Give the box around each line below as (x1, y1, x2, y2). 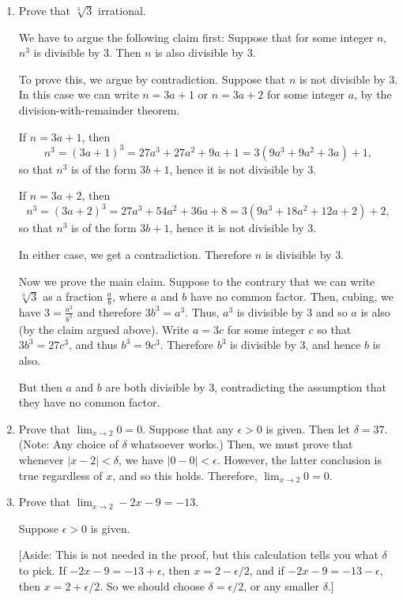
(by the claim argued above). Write (18, 321, 190, 337)
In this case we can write (18, 86, 139, 103)
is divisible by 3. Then (33, 44, 141, 61)
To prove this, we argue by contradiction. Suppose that (18, 70, 286, 87)
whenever (18, 451, 64, 467)
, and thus (68, 336, 118, 353)
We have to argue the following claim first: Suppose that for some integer (18, 28, 374, 45)
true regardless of (18, 467, 103, 483)
